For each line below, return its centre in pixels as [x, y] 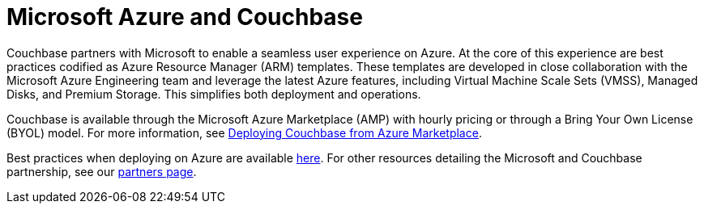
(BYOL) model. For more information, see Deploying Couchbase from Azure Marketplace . [244, 132]
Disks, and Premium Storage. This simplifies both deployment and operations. [214, 94]
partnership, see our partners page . [102, 171]
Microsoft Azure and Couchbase [185, 17]
